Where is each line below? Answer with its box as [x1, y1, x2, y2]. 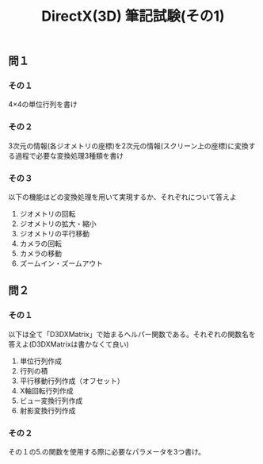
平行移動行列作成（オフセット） [19, 376, 124, 385]
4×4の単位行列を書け [8, 100, 78, 109]
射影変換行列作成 [19, 405, 76, 415]
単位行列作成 [19, 356, 62, 366]
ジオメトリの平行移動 [19, 229, 90, 239]
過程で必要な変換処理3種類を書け [14, 151, 124, 160]
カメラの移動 [19, 249, 62, 259]
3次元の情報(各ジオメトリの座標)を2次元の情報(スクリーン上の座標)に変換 [8, 140, 249, 151]
